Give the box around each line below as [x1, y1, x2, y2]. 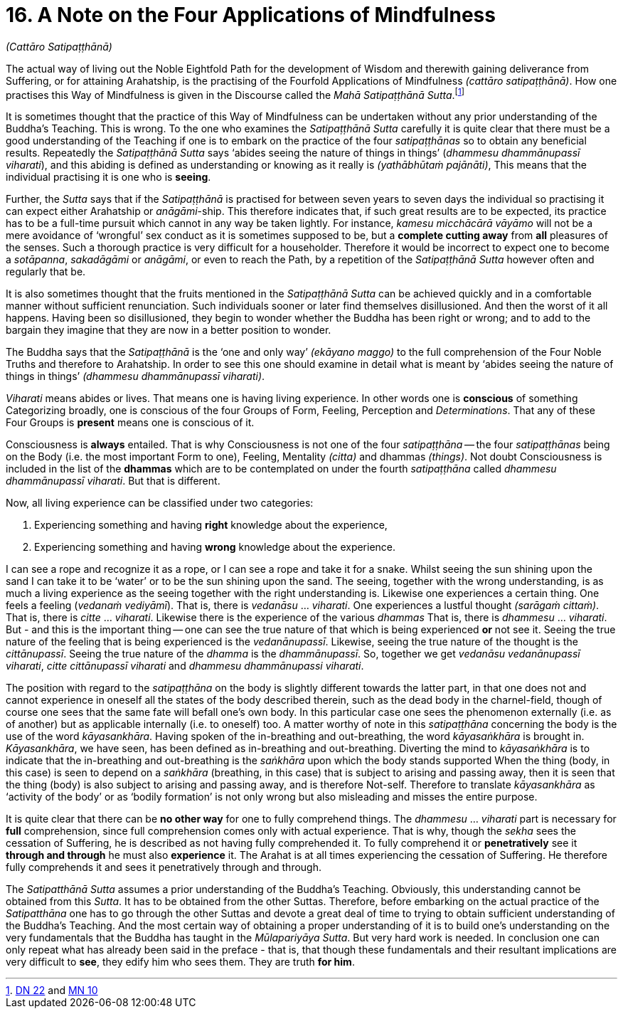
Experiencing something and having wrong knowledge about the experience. [34, 541, 396, 554]
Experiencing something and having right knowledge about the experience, [34, 519, 388, 532]
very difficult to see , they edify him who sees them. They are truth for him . [6, 956, 355, 968]
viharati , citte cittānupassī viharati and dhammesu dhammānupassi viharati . [6, 660, 364, 672]
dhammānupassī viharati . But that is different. [6, 475, 220, 487]
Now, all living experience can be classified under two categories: [6, 497, 314, 509]
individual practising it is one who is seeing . [6, 171, 211, 184]
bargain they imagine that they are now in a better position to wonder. [6, 324, 331, 337]
